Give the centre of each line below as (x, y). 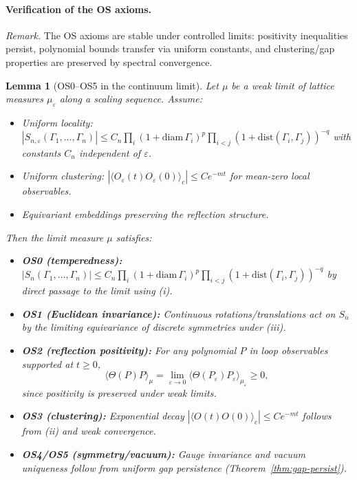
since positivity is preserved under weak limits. (119, 392)
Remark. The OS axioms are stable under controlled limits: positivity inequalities (177, 35)
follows (317, 416)
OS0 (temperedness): (72, 260)
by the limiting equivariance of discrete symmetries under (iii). (154, 327)
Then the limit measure (55, 237)
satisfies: (134, 237)
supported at (47, 363)
